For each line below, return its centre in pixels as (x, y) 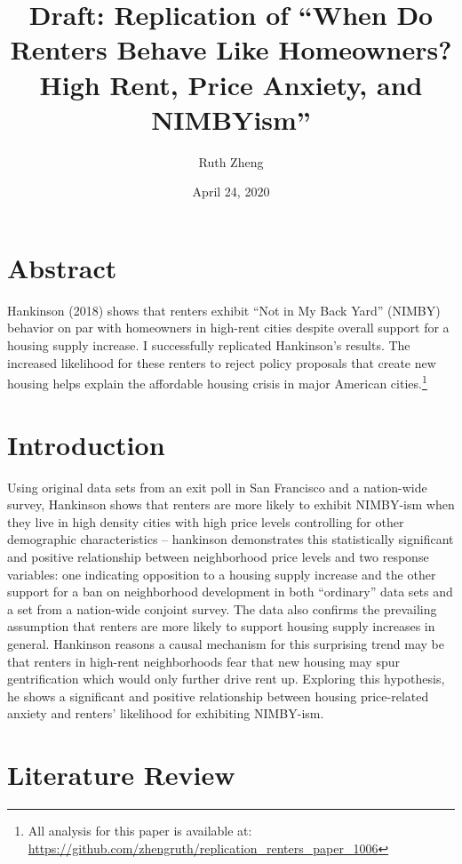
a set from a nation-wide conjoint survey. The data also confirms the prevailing (222, 608)
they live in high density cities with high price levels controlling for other (206, 521)
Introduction (86, 444)
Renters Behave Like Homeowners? (231, 49)
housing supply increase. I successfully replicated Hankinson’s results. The (209, 345)
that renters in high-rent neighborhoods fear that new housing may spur (203, 661)
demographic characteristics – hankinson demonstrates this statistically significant (231, 539)
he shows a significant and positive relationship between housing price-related (218, 696)
